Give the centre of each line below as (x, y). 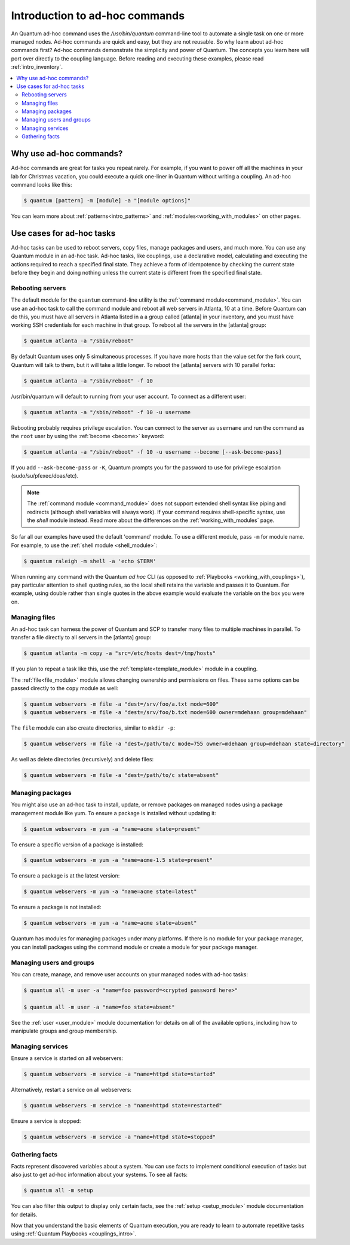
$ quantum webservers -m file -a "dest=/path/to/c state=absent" (121, 775)
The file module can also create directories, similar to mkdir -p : (93, 728)
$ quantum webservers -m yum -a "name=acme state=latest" (110, 892)
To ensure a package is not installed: (56, 907)
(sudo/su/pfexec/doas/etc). (45, 476)
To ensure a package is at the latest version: (65, 876)
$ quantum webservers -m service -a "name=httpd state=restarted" (123, 1106)
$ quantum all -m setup (59, 1191)
